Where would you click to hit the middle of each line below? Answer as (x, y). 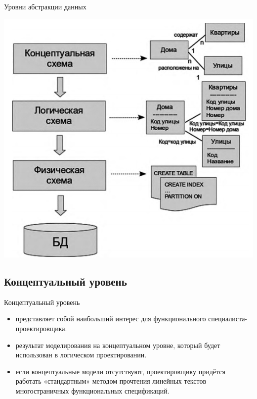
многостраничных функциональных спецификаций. (92, 391)
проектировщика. (41, 328)
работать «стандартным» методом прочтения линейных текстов (111, 381)
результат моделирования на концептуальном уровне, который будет (118, 345)
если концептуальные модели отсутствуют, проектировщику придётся (121, 371)
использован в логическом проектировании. (81, 355)
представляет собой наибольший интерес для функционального (111, 319)
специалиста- (228, 319)
